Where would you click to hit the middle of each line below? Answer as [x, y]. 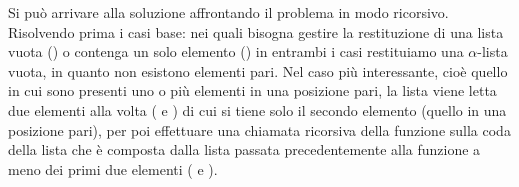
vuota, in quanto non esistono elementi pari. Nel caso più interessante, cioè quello [258, 70]
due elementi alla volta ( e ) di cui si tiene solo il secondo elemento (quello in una [257, 109]
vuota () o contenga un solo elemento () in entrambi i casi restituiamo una [236, 51]
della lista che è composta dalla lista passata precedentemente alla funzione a [244, 149]
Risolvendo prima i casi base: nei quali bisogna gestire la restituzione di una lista [256, 31]
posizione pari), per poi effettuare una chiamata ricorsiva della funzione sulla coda [259, 129]
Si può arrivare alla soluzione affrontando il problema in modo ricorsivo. [228, 12]
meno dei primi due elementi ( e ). [113, 168]
